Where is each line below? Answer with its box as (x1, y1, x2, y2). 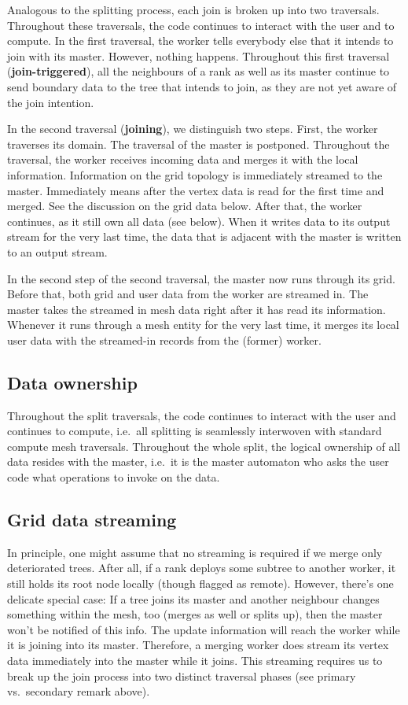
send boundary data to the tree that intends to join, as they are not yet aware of (7, 78, 397, 94)
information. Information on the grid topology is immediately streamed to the (7, 166, 383, 183)
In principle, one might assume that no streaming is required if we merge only (7, 544, 383, 560)
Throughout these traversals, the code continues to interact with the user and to (7, 17, 395, 33)
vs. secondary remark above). (7, 683, 150, 699)
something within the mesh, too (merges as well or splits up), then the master (7, 606, 383, 622)
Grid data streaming (7, 508, 177, 532)
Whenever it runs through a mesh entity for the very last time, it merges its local (7, 316, 399, 333)
